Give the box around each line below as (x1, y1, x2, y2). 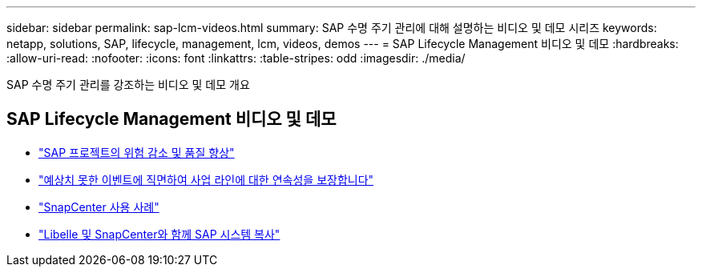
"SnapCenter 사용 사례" (38, 199, 159, 214)
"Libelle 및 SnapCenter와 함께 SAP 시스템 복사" (38, 227, 280, 241)
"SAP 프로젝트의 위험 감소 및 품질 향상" (38, 145, 235, 159)
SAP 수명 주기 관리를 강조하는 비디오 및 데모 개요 (6, 78, 250, 91)
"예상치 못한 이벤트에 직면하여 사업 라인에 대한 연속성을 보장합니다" (38, 172, 374, 187)
